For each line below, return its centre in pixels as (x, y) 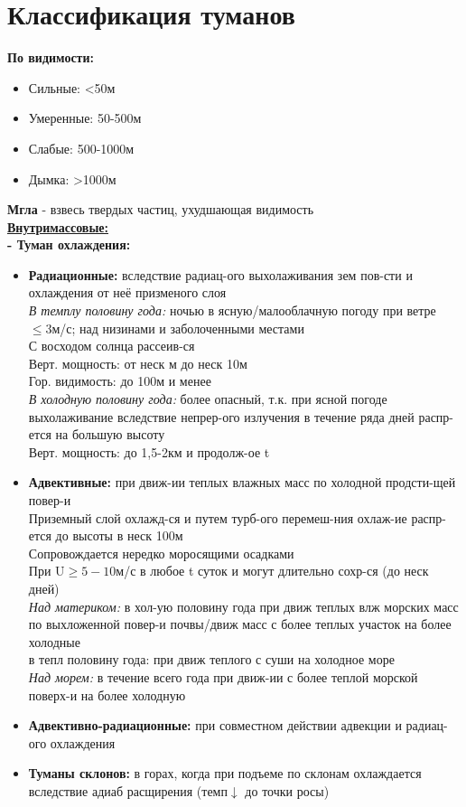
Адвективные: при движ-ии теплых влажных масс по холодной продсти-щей (242, 482)
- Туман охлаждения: (69, 244)
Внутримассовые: (58, 226)
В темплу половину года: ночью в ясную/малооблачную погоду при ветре (232, 310)
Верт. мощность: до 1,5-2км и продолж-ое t (149, 451)
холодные (54, 641)
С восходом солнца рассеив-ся (112, 346)
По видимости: (51, 57)
